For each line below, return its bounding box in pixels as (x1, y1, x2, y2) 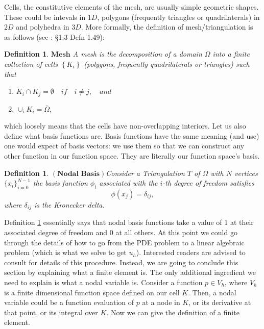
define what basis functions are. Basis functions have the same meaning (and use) (4, 130, 259, 141)
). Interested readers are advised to (136, 247, 246, 258)
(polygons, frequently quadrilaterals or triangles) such (84, 58, 250, 69)
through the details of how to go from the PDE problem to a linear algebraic (4, 237, 245, 247)
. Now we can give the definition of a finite (106, 307, 239, 317)
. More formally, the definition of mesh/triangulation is (81, 21, 253, 32)
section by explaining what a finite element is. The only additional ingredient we (4, 267, 256, 277)
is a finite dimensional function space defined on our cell (4, 287, 180, 297)
